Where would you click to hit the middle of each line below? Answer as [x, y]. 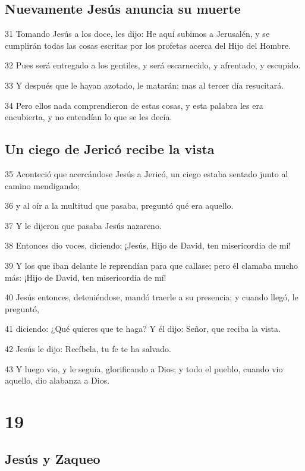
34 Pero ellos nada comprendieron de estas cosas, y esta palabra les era [134, 105]
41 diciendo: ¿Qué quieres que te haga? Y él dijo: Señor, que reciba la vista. [143, 329]
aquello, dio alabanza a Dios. [57, 380]
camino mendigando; [43, 185]
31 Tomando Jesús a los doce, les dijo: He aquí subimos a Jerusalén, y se [137, 34]
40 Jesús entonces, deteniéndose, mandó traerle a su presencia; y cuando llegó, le [152, 297]
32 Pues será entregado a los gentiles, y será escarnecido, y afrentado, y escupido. [153, 65]
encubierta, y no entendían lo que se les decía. [89, 117]
